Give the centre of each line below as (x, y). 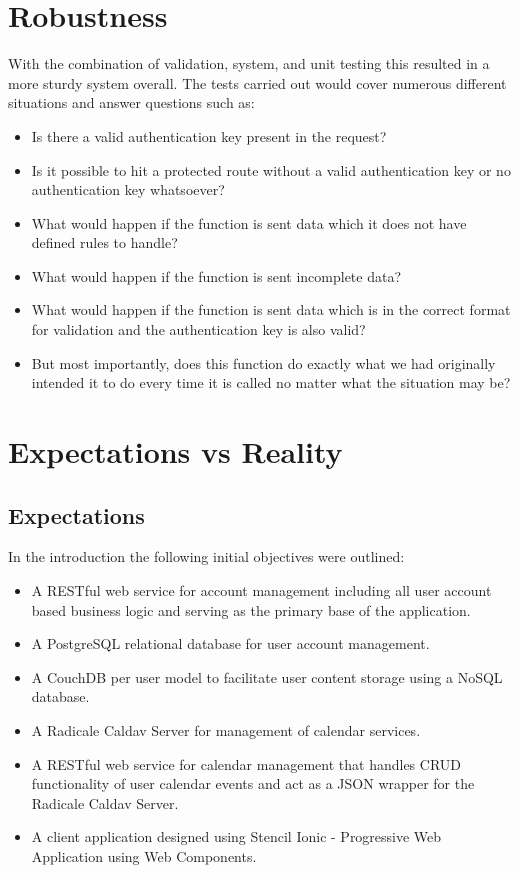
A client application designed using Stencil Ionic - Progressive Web (236, 836)
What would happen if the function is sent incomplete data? (216, 275)
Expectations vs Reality (175, 451)
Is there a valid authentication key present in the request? (209, 135)
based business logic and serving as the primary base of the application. (251, 609)
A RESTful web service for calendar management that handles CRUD (246, 763)
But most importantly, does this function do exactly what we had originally (263, 362)
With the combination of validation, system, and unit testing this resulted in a (249, 63)
